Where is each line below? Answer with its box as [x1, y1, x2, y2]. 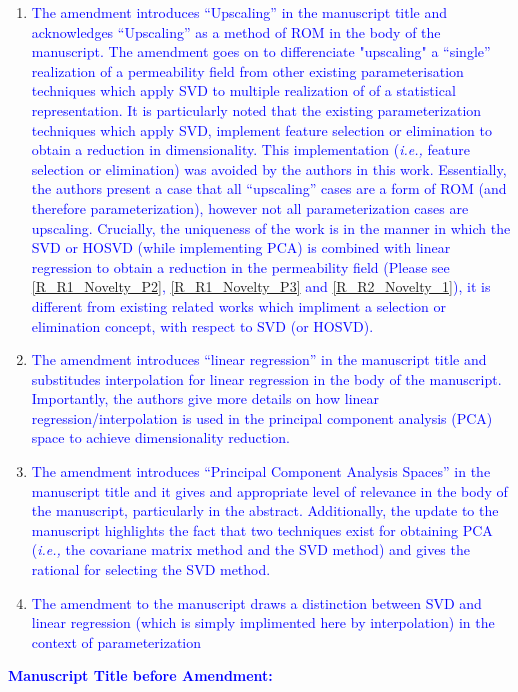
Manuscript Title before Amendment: [8, 665, 273, 686]
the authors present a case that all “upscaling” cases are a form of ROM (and [31, 178, 507, 199]
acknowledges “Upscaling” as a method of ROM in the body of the [31, 21, 441, 42]
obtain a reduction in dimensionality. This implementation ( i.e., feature [31, 139, 470, 160]
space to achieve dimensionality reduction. [31, 427, 290, 448]
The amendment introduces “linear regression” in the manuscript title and [31, 349, 487, 370]
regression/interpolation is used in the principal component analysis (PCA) [31, 407, 493, 428]
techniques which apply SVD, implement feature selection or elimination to [31, 119, 492, 140]
